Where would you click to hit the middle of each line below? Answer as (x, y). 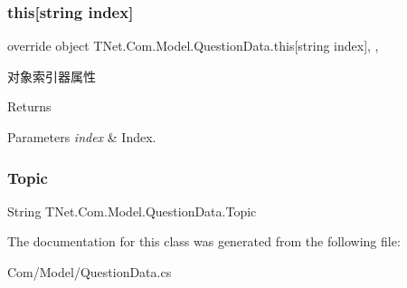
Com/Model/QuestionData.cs (90, 272)
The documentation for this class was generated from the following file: (204, 241)
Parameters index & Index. (82, 137)
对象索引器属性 (52, 76)
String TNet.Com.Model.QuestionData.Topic (132, 211)
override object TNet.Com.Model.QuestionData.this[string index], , (193, 46)
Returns (29, 106)
